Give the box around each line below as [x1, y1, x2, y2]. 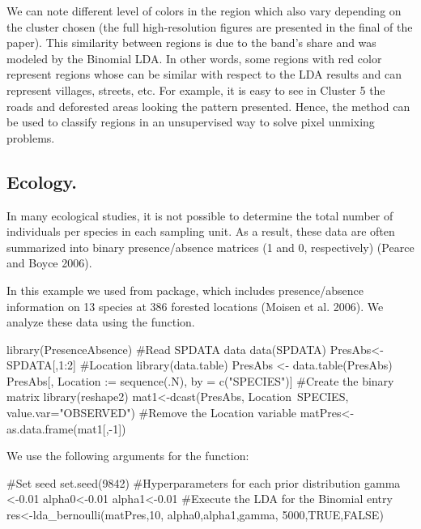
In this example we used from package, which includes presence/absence [6, 281, 364, 298]
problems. [6, 129, 55, 146]
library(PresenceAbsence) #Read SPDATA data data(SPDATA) [6, 340, 327, 357]
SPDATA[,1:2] [6, 356, 76, 373]
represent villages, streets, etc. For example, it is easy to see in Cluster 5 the [6, 81, 385, 98]
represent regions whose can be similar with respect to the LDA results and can [6, 66, 402, 83]
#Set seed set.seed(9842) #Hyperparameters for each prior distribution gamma [6, 474, 401, 491]
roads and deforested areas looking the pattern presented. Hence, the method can [6, 97, 410, 114]
